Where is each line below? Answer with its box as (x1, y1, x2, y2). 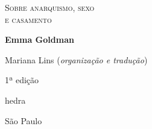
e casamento (5, 13, 52, 25)
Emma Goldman (5, 33, 74, 46)
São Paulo (5, 114, 42, 127)
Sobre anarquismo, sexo (5, 1, 95, 13)
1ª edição (5, 74, 39, 86)
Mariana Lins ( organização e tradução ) (5, 53, 148, 66)
